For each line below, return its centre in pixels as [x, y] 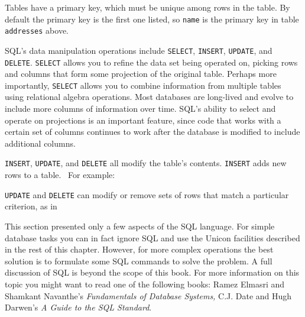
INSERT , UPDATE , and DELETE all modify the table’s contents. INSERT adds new [146, 163]
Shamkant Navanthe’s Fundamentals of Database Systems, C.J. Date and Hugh [148, 295]
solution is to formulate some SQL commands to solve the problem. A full [139, 261]
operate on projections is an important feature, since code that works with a [143, 120]
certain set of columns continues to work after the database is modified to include [152, 132]
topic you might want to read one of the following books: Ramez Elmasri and [145, 284]
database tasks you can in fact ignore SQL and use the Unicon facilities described [152, 237]
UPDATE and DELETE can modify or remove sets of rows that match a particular [147, 194]
